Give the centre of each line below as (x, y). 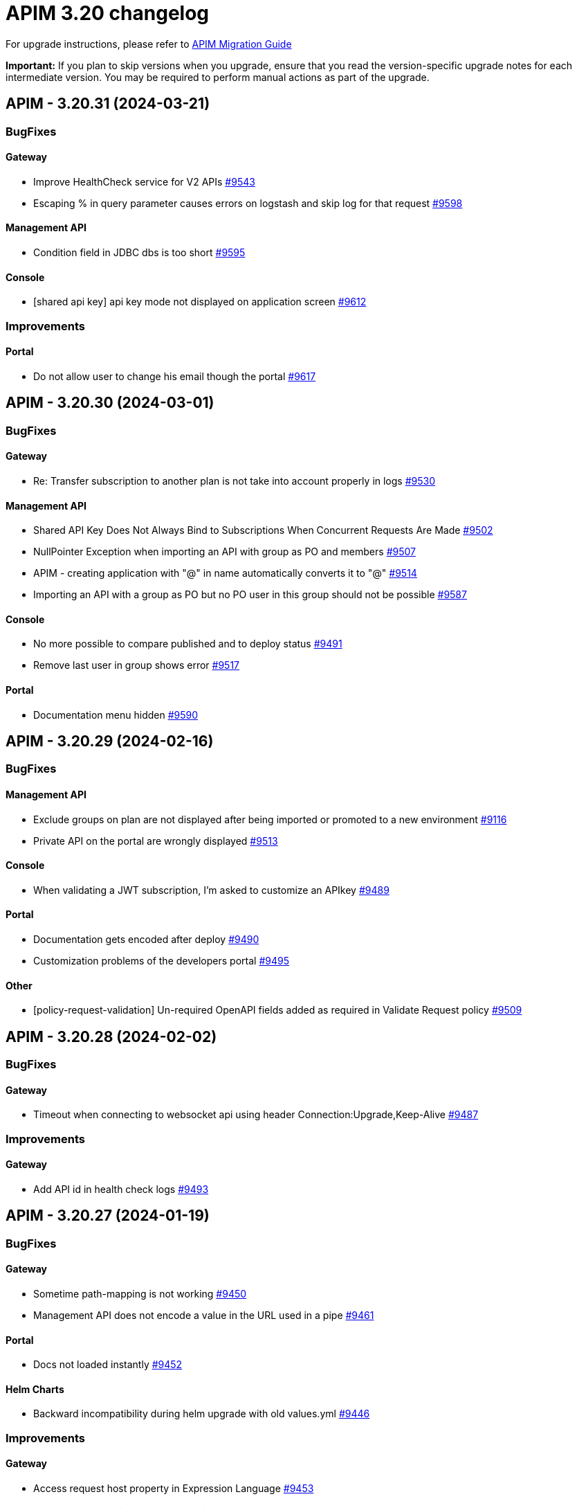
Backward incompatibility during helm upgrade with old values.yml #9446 (202, 1414)
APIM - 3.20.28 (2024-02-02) (111, 1036)
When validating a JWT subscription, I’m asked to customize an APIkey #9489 (211, 890)
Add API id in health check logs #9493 (121, 1189)
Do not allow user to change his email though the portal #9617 (175, 376)
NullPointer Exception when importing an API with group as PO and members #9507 (225, 552)
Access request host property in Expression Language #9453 (174, 1489)
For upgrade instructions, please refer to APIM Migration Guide (149, 44)
